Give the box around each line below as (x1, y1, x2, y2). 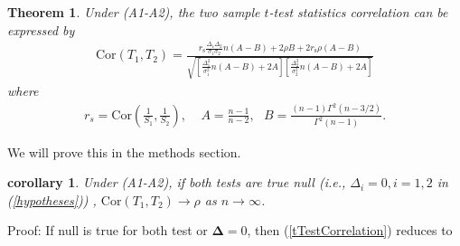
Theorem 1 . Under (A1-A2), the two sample (7, 3, 260, 21)
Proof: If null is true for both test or (7, 221, 208, 240)
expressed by (7, 20, 75, 39)
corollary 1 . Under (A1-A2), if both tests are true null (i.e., (7, 173, 346, 192)
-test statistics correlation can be (268, 3, 448, 21)
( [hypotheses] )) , (7, 190, 97, 209)
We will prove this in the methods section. (7, 142, 241, 161)
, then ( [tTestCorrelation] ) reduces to (247, 221, 453, 240)
